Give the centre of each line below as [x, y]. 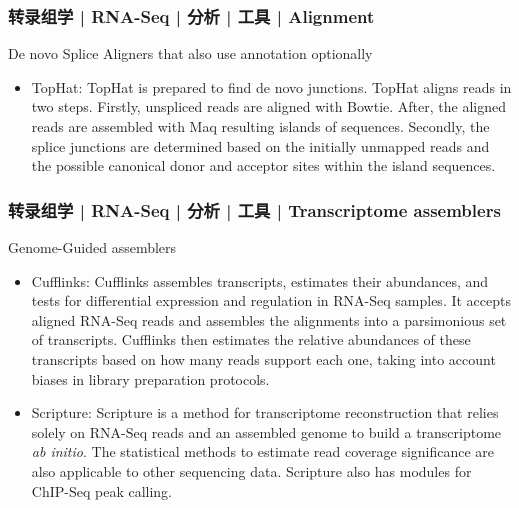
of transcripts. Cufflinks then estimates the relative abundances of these [251, 339]
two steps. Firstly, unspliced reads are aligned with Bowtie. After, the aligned [269, 106]
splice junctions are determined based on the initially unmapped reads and [260, 145]
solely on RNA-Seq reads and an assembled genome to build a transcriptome [266, 431]
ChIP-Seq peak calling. [102, 490]
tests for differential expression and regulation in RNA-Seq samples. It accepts [271, 300]
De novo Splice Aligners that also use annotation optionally [190, 53]
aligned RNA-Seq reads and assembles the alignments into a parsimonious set [269, 319]
